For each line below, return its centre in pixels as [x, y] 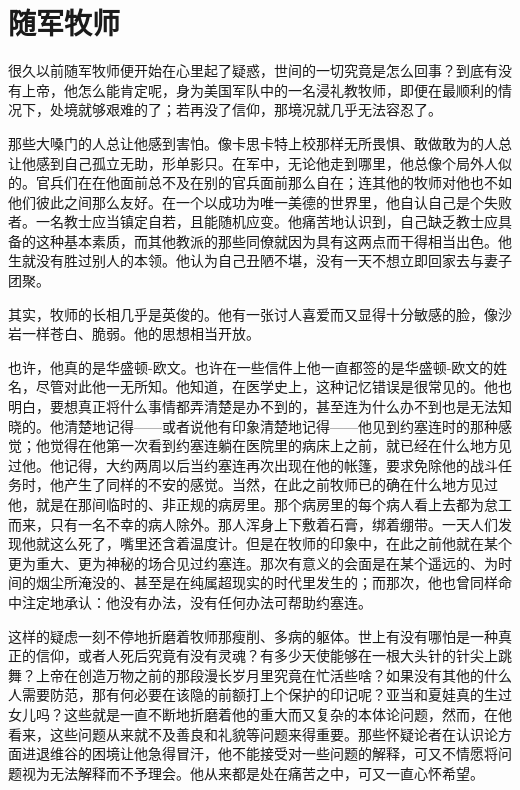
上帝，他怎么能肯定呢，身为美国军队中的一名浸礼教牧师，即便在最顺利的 [259, 89]
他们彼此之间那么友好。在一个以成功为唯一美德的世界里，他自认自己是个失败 [260, 201]
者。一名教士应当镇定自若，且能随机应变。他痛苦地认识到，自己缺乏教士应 [253, 221]
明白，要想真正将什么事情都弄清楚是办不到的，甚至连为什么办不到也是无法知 [260, 406]
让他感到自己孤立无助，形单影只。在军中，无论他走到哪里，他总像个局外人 [253, 162]
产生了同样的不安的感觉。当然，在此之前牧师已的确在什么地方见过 [280, 484]
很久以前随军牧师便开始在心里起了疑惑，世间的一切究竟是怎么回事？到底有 [253, 70]
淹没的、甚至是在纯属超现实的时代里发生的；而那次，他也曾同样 [287, 582]
